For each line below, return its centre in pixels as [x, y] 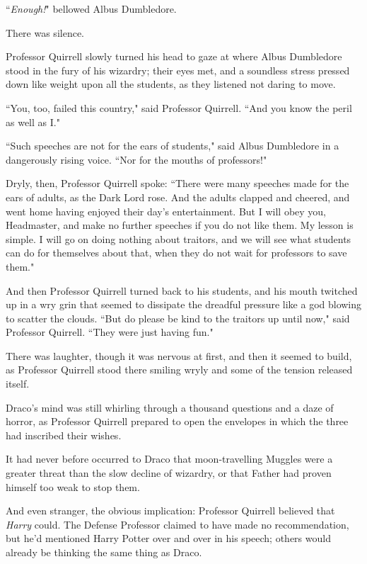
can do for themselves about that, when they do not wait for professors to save [176, 253]
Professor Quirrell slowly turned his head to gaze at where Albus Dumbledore [174, 56]
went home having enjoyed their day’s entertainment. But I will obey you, [166, 211]
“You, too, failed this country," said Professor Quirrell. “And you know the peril [179, 107]
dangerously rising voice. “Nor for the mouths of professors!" [136, 159]
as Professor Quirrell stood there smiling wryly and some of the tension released [179, 370]
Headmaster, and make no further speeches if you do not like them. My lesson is [180, 225]
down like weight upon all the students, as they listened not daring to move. [171, 84]
